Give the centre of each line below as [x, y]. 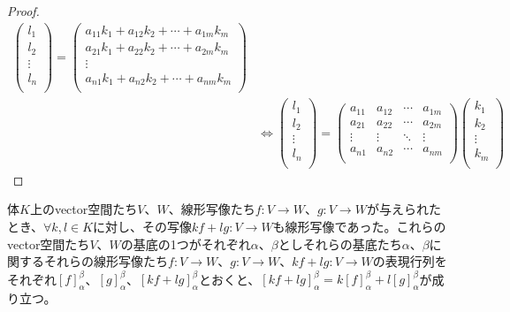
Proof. [23, 11]
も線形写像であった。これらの [359, 227]
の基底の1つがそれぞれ [186, 244]
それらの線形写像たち [106, 261]
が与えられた [403, 209]
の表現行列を [410, 261]
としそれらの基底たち [340, 244]
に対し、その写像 [143, 227]
